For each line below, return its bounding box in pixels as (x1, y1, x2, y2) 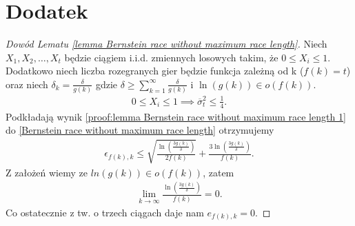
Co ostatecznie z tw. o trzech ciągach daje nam (6, 205, 204, 219)
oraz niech (6, 76, 48, 91)
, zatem (203, 165, 234, 179)
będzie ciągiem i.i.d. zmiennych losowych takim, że (64, 50, 278, 64)
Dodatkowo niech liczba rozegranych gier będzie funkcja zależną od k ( (6, 63, 304, 78)
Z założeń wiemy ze (6, 165, 88, 179)
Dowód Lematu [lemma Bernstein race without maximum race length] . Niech (6, 37, 327, 51)
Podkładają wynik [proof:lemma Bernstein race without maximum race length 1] (6, 109, 346, 123)
